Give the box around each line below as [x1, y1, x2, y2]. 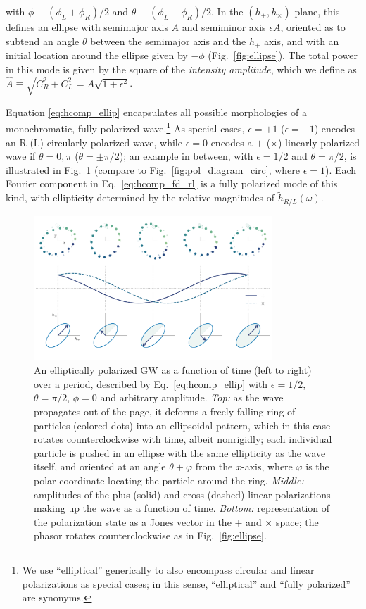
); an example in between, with [119, 149, 253, 163]
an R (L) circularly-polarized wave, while [6, 134, 182, 149]
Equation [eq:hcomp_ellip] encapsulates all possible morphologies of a [6, 104, 308, 119]
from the [195, 459, 233, 474]
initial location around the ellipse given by [6, 48, 188, 63]
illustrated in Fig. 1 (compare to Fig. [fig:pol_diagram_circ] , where [6, 162, 301, 177]
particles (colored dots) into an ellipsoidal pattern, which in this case [34, 417, 331, 432]
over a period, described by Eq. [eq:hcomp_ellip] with [34, 376, 268, 391]
